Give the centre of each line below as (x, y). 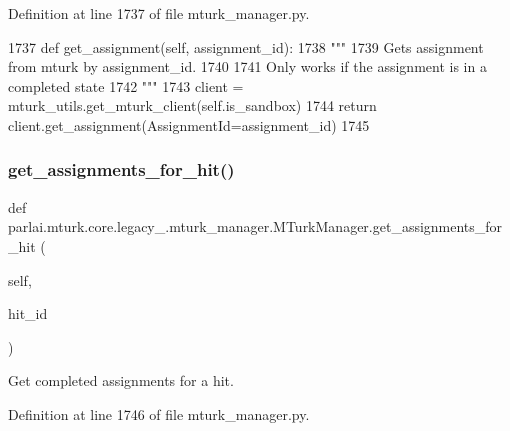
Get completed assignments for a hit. (121, 380)
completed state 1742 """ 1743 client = (126, 85)
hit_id (28, 313)
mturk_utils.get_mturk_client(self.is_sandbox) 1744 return (192, 105)
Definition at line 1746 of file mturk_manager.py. (159, 413)
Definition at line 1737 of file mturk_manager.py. (159, 13)
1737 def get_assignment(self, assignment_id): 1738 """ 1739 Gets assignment (246, 46)
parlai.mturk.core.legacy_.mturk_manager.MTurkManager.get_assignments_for (255, 226)
